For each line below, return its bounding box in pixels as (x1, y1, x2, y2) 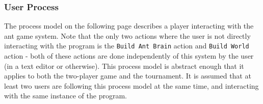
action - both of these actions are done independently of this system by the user (4, 50, 254, 61)
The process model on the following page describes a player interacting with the (4, 20, 254, 31)
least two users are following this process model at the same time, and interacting (4, 80, 259, 91)
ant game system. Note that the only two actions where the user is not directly (4, 30, 251, 41)
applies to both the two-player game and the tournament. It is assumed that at (4, 70, 251, 81)
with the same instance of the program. (4, 90, 127, 101)
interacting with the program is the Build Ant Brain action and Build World (4, 40, 249, 51)
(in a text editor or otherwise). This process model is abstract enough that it (4, 60, 244, 71)
